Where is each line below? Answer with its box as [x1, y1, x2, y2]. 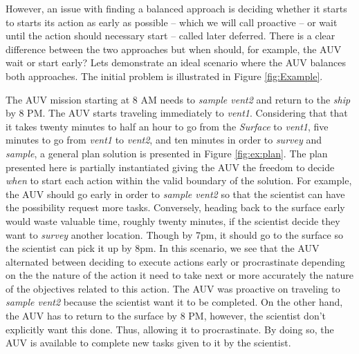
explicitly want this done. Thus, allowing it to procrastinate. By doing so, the [6, 322, 334, 336]
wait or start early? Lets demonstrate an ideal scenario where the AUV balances [6, 55, 346, 70]
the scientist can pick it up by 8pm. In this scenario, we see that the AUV [6, 241, 320, 255]
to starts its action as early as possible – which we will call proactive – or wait [6, 14, 338, 29]
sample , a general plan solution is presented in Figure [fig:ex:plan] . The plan [6, 146, 328, 160]
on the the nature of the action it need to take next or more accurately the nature [6, 268, 354, 282]
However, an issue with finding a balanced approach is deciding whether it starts [6, 1, 347, 15]
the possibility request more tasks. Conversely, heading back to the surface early [6, 200, 345, 215]
